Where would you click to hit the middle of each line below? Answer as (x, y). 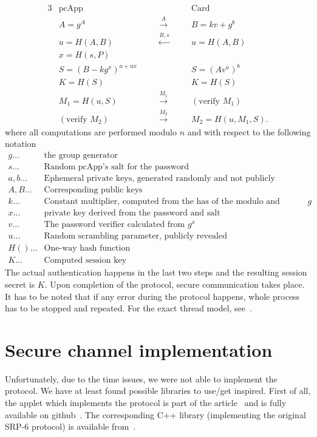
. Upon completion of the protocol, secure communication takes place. (175, 284)
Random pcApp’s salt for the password (117, 167)
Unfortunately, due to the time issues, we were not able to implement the (141, 378)
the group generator (81, 155)
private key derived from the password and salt (132, 213)
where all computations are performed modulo (91, 131)
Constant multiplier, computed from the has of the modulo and (162, 202)
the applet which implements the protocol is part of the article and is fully (146, 403)
